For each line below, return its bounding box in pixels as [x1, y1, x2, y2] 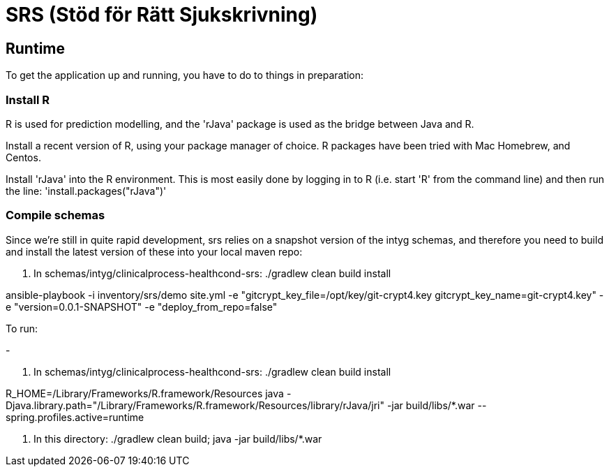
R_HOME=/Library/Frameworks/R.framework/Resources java [6, 387, 284, 399]
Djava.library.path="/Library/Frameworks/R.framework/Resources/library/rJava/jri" [6, 399, 384, 411]
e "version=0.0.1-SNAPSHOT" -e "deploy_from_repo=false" [6, 300, 278, 313]
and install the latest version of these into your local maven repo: [6, 245, 303, 258]
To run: [6, 322, 38, 334]
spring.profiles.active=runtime [6, 411, 144, 423]
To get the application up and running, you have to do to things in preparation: [6, 69, 364, 82]
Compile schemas [6, 208, 105, 223]
